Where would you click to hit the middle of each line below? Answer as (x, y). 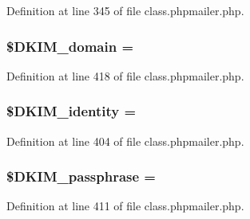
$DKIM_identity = (71, 111)
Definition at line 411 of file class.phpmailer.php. (125, 206)
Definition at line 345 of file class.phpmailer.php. (125, 10)
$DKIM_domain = (70, 46)
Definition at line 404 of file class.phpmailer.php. (125, 141)
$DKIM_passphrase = (81, 176)
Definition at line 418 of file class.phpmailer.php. (125, 75)
